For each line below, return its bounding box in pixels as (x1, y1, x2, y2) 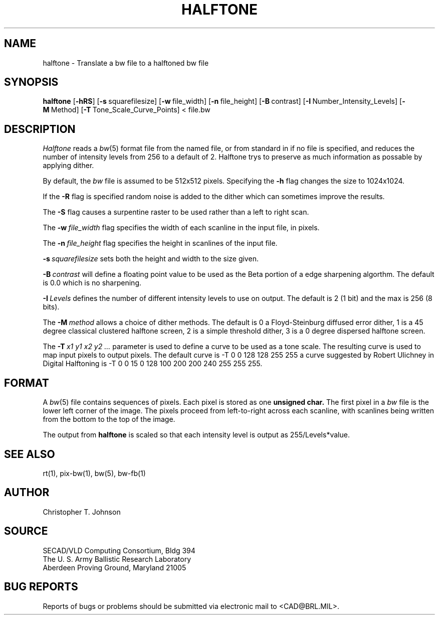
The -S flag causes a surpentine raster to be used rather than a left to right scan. (43, 208, 309, 217)
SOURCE (4, 525, 48, 538)
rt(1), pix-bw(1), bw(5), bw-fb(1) (43, 469, 146, 478)
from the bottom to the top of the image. (43, 415, 175, 424)
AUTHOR (4, 486, 50, 499)
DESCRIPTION (4, 122, 76, 135)
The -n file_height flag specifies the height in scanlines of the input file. (43, 239, 278, 248)
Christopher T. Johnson (43, 507, 121, 516)
